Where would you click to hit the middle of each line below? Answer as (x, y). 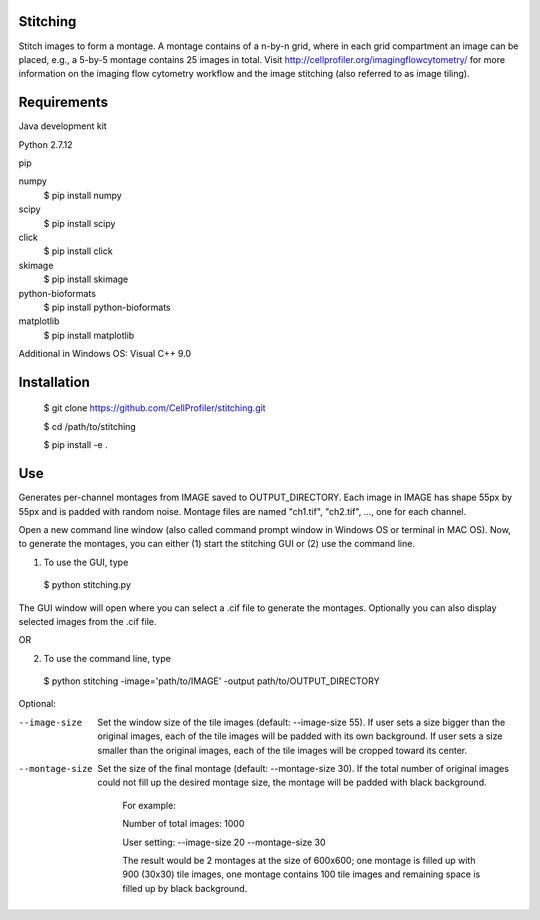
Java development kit (62, 126)
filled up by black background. (185, 888)
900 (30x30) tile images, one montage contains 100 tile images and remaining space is (301, 874)
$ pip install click (78, 251)
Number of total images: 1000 (183, 824)
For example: (149, 805)
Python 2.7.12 (46, 144)
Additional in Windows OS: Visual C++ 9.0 (105, 354)
